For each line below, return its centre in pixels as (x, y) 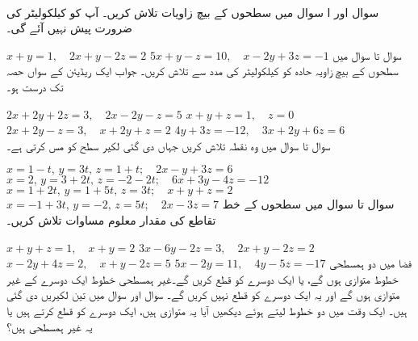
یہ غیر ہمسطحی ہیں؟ (50, 326)
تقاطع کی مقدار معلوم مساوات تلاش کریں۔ (111, 219)
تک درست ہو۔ (35, 86)
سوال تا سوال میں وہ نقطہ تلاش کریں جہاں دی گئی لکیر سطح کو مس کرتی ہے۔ (169, 145)
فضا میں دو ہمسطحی (371, 263)
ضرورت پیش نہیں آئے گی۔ (69, 28)
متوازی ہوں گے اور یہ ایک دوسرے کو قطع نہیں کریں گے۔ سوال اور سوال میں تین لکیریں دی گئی (203, 295)
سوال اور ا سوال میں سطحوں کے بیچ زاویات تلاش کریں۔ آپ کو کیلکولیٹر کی (193, 12)
